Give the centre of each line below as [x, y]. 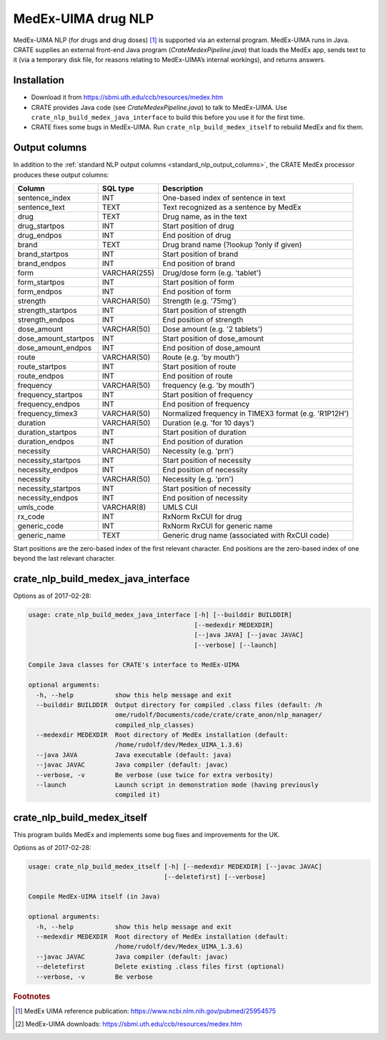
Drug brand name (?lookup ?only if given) [232, 245]
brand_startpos [43, 254]
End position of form [197, 291]
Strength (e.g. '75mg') [199, 301]
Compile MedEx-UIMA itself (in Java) [94, 897]
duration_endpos [46, 441]
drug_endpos [40, 236]
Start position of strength [204, 311]
